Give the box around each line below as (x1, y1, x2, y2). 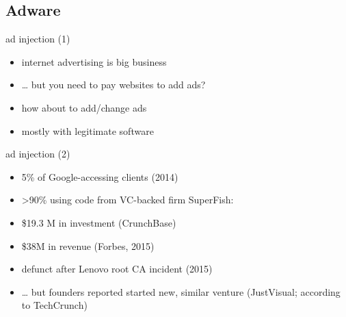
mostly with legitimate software (21, 123, 154, 138)
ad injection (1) (5, 31, 70, 46)
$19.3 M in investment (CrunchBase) (21, 215, 176, 229)
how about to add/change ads (21, 100, 147, 114)
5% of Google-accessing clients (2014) (21, 169, 178, 183)
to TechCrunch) (21, 298, 88, 312)
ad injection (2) (5, 147, 70, 161)
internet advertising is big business (21, 54, 167, 68)
